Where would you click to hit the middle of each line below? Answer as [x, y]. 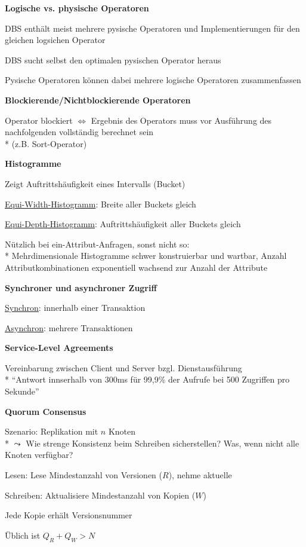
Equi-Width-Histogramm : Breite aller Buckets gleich [101, 204]
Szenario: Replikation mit [52, 431]
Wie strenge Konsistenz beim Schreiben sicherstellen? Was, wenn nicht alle [163, 443]
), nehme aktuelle [200, 475]
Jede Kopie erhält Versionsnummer [69, 515]
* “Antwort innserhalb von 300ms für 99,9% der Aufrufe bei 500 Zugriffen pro [147, 379]
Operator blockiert [39, 120]
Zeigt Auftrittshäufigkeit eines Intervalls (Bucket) [95, 183]
